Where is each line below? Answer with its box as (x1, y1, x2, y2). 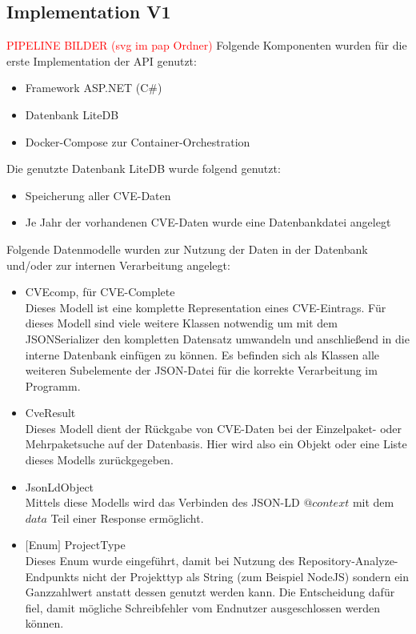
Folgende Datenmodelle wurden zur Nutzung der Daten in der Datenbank (6, 240, 368, 257)
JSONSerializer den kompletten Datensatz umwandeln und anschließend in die (25, 330, 410, 347)
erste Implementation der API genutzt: (6, 52, 197, 69)
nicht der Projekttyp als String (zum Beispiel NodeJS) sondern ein (82, 568, 410, 584)
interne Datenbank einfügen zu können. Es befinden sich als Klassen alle (25, 346, 380, 363)
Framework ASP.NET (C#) (25, 79, 162, 96)
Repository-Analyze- (298, 552, 398, 569)
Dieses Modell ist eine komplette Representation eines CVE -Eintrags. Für (25, 299, 386, 315)
